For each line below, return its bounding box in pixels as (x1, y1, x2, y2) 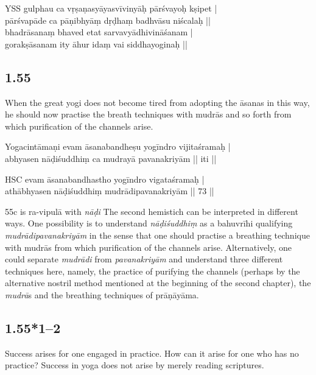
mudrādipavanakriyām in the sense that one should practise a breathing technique (5, 228, 310, 241)
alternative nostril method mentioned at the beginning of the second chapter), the (5, 276, 311, 289)
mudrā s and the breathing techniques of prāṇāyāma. (5, 288, 199, 301)
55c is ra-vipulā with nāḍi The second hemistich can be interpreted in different (5, 205, 298, 217)
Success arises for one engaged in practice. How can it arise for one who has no (5, 346, 299, 359)
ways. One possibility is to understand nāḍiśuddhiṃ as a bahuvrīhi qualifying (5, 217, 293, 230)
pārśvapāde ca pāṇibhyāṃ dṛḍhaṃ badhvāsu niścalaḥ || (5, 13, 211, 26)
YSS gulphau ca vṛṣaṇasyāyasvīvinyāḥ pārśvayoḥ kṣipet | (5, 2, 217, 14)
